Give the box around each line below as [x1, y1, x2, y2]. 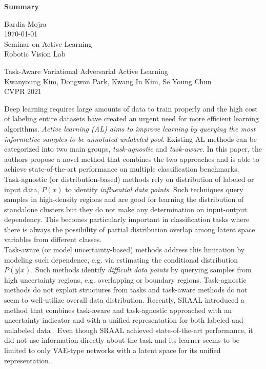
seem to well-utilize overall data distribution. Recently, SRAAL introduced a [4, 294, 244, 305]
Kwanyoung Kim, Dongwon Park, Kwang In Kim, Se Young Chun [4, 76, 212, 86]
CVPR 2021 [4, 86, 42, 97]
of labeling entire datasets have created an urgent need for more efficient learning [4, 113, 259, 124]
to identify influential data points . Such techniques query [65, 183, 243, 194]
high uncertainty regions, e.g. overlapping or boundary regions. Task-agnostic [4, 274, 247, 285]
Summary [4, 1, 39, 11]
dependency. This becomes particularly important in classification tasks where [4, 214, 250, 225]
